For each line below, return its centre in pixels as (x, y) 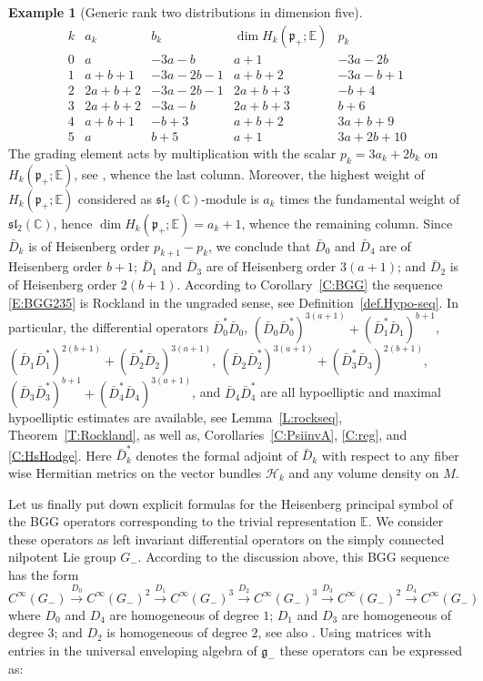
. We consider (406, 521)
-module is (230, 198)
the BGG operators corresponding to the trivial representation (182, 521)
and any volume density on (364, 473)
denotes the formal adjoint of (216, 455)
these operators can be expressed (371, 650)
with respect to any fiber (390, 455)
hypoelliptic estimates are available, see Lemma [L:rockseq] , (176, 417)
